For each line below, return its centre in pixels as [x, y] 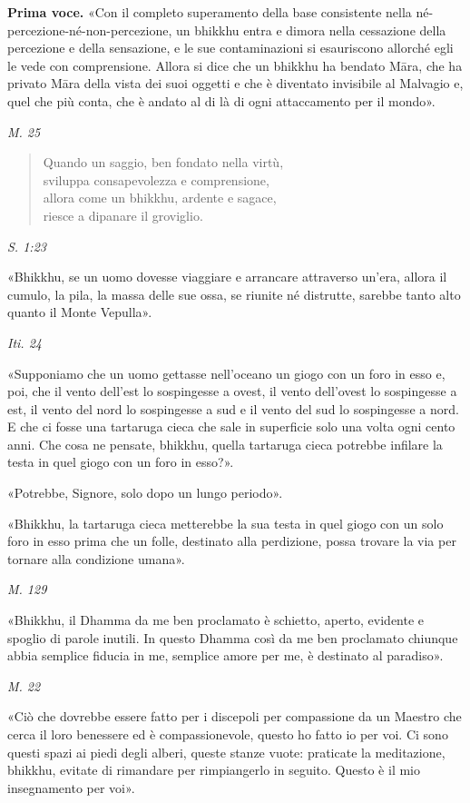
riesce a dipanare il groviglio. [123, 215]
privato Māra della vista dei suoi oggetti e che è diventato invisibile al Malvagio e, [235, 83]
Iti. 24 [24, 342]
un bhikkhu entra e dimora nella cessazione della [311, 30]
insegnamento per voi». [71, 787]
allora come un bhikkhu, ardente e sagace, [160, 198]
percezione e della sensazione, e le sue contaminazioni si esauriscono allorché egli [230, 48]
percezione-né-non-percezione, [90, 30]
